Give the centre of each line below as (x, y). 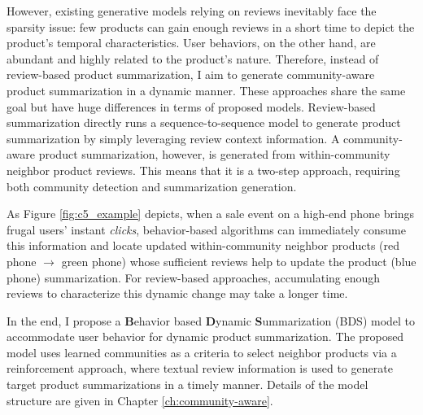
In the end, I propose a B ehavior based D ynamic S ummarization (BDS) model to (211, 320)
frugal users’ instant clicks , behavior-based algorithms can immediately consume (206, 229)
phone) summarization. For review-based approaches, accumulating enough (194, 277)
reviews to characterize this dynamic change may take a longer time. (177, 293)
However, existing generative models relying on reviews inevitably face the (192, 11)
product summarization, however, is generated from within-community (214, 154)
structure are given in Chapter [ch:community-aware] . (140, 400)
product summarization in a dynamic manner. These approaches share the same (206, 90)
